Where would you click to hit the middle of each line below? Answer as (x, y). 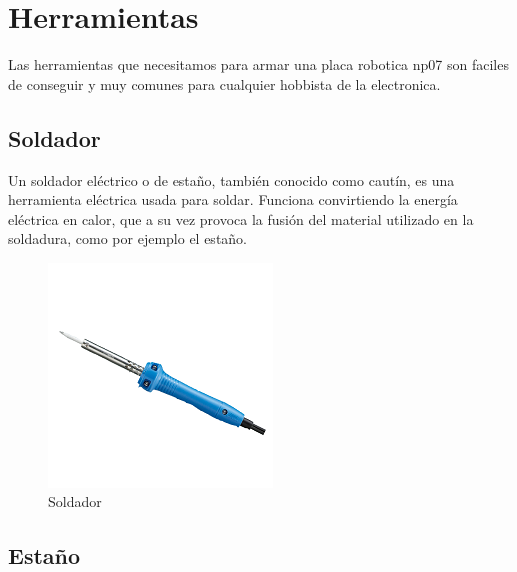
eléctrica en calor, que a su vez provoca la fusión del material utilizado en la (241, 218)
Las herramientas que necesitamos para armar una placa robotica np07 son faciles (258, 64)
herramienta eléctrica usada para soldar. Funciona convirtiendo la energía (233, 199)
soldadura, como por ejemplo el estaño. (128, 238)
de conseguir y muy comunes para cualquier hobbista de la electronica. (224, 83)
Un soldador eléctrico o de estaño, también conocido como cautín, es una (231, 179)
